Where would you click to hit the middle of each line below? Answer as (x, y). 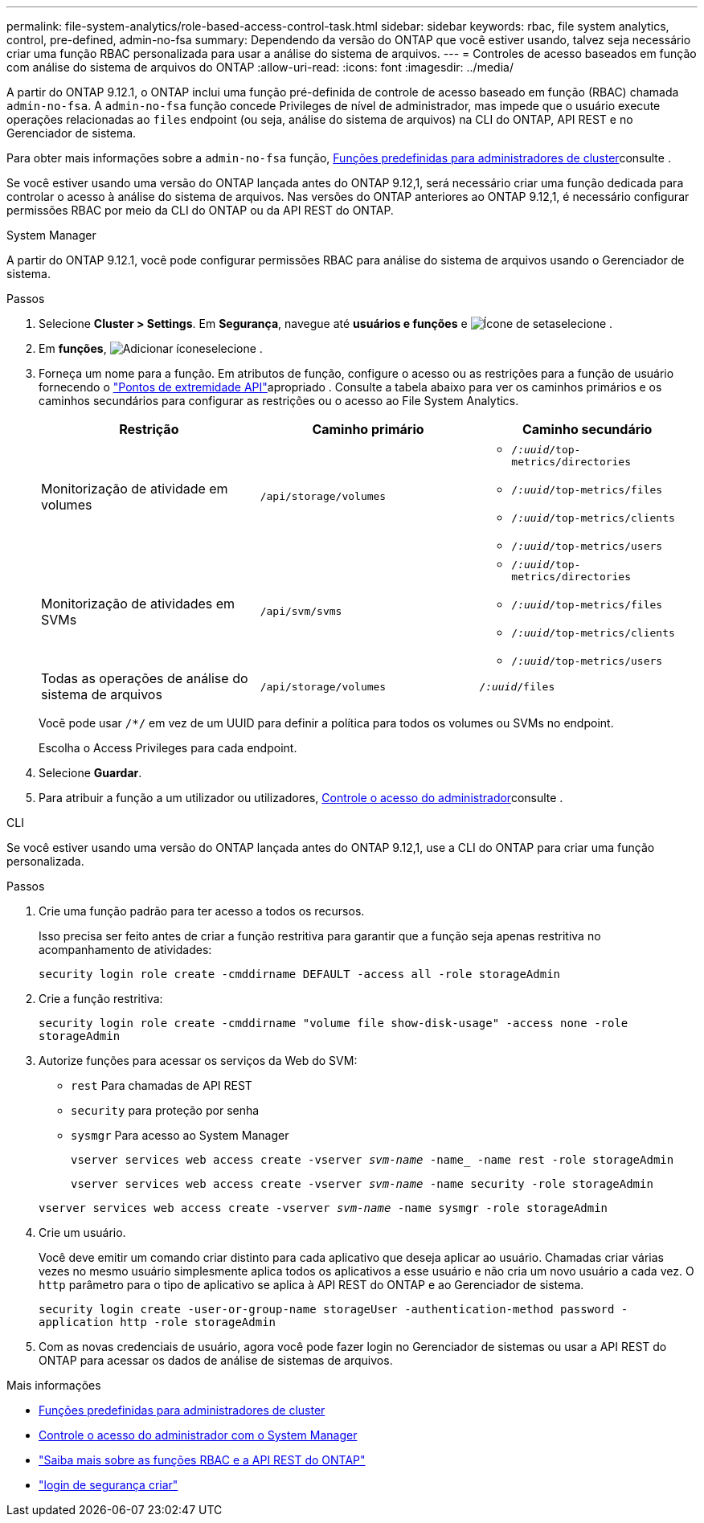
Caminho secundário (587, 429)
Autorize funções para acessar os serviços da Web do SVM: (198, 1060)
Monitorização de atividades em (138, 603)
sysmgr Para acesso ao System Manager (180, 1135)
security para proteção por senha (165, 1110)
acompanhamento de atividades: (125, 950)
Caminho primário (368, 429)
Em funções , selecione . (151, 348)
